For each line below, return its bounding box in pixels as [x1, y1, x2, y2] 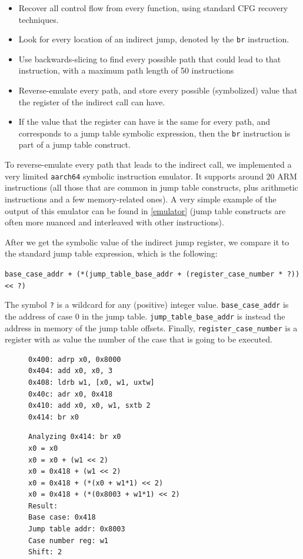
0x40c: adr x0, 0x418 [28, 390, 113, 398]
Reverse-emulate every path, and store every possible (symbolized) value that [18, 84, 298, 97]
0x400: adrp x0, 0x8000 [28, 355, 121, 364]
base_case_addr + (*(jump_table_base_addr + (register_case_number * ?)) [5, 269, 300, 278]
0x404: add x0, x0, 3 [28, 367, 113, 375]
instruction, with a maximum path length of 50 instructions [18, 64, 234, 76]
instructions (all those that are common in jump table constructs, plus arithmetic [5, 181, 298, 194]
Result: [28, 501, 58, 510]
